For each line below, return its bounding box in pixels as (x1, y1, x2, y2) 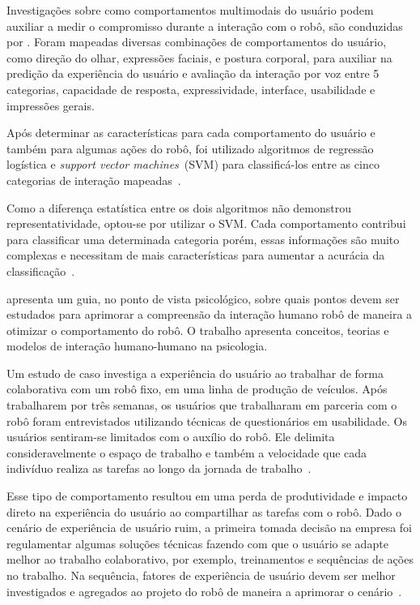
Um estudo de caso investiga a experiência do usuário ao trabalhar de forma (6, 364, 384, 381)
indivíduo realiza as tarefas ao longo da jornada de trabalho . (6, 460, 312, 477)
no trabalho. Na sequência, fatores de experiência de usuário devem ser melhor (6, 567, 396, 583)
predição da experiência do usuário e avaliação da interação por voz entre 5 (6, 65, 380, 82)
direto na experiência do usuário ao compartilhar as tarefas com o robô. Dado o (6, 503, 401, 520)
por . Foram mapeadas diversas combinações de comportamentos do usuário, (6, 33, 387, 50)
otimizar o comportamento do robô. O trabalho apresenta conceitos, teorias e (6, 321, 389, 338)
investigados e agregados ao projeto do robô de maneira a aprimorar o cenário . (6, 582, 402, 599)
